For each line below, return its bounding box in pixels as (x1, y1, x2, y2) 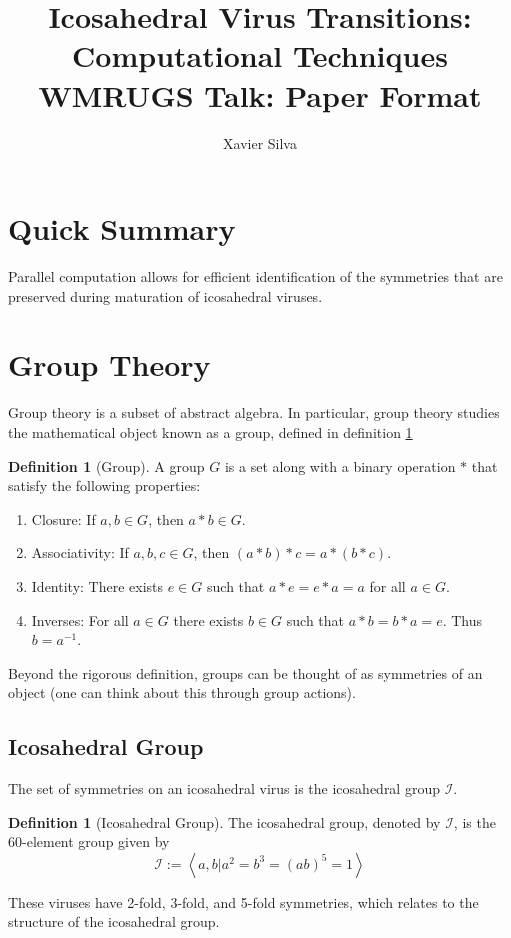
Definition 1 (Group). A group (8, 455, 205, 476)
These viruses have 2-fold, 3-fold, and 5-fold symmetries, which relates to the (8, 891, 479, 912)
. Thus (442, 609, 483, 630)
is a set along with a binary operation (224, 455, 456, 476)
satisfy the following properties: (8, 475, 201, 496)
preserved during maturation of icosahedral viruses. (8, 285, 323, 306)
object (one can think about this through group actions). (8, 682, 356, 703)
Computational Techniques (72, 35, 448, 76)
